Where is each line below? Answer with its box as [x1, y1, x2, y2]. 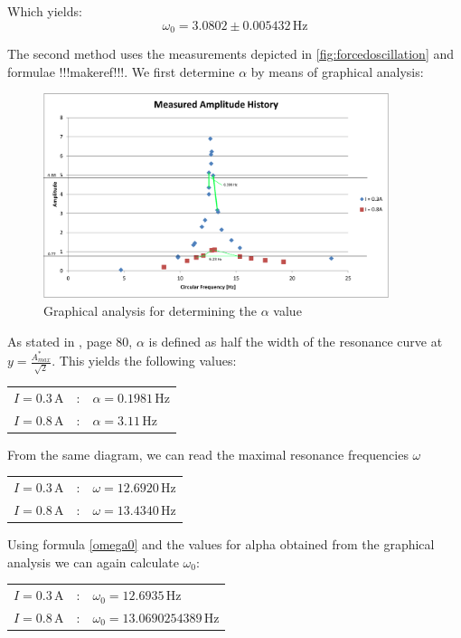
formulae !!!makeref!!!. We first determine [7, 62, 235, 81]
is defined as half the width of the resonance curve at [148, 331, 443, 350]
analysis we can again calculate [7, 552, 179, 571]
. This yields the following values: [52, 351, 237, 370]
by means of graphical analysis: [250, 62, 424, 81]
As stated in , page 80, [7, 331, 133, 350]
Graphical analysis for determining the [43, 301, 258, 320]
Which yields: [7, 2, 82, 20]
